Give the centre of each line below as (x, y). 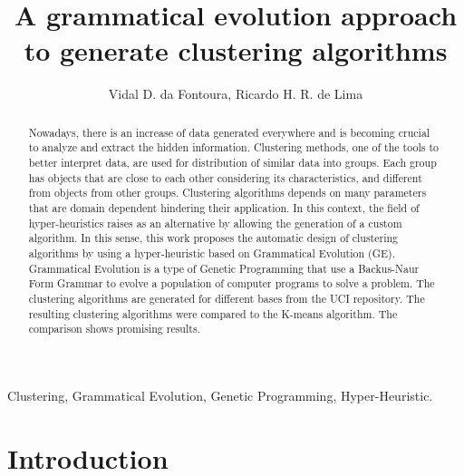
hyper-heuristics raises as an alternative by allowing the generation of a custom (215, 223)
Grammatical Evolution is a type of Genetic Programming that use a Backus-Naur (224, 268)
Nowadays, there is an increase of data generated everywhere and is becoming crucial (229, 132)
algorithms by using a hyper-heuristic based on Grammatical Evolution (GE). (212, 253)
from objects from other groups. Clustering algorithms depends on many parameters (227, 193)
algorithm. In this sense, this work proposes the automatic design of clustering (213, 238)
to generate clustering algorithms (236, 50)
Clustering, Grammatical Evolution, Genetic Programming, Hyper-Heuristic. (220, 395)
